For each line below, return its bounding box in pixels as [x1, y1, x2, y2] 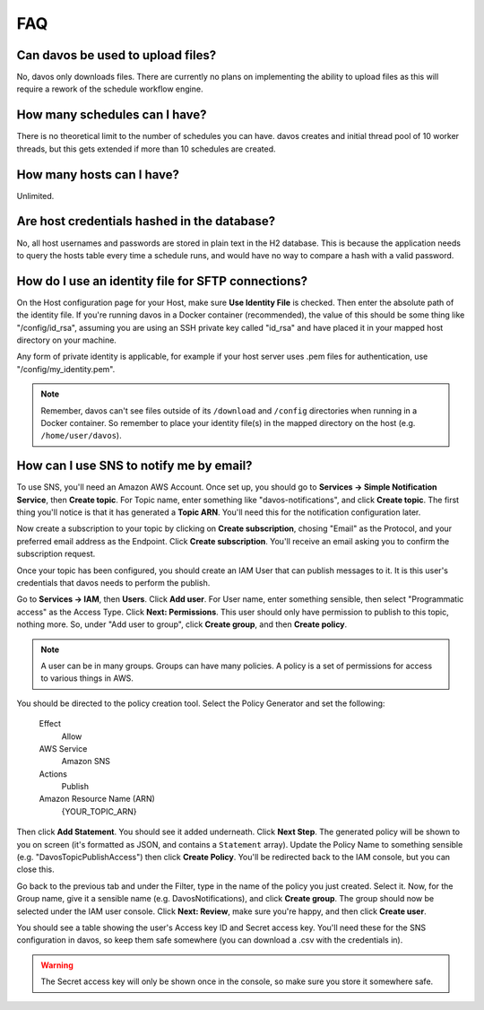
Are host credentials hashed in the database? [16, 213, 276, 229]
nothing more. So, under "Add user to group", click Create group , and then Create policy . [16, 619, 348, 630]
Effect [39, 718, 62, 729]
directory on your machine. [16, 335, 117, 345]
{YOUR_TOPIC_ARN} [61, 805, 137, 816]
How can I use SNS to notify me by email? [16, 458, 253, 474]
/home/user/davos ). [40, 431, 122, 441]
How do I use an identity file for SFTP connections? [16, 274, 308, 289]
